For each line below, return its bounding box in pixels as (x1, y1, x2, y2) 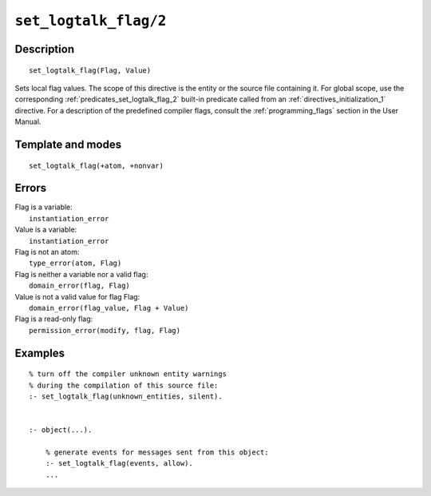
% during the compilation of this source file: (29, 380, 219, 390)
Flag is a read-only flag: (14, 314, 93, 323)
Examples (14, 346, 65, 359)
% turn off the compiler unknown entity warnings (29, 370, 227, 379)
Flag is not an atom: (14, 248, 80, 256)
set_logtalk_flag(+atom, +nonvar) (29, 161, 164, 170)
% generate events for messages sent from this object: (45, 447, 269, 457)
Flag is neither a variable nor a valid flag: (14, 269, 148, 279)
